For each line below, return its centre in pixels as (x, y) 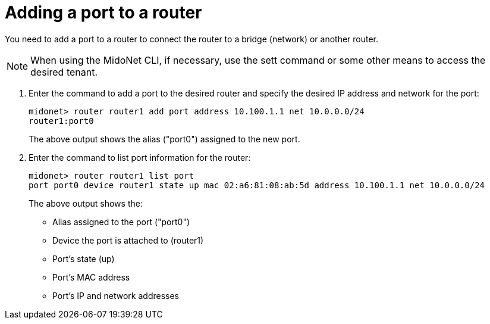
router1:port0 (61, 121)
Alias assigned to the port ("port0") (121, 222)
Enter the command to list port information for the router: (140, 157)
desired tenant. (64, 72)
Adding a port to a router (103, 13)
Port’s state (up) (84, 258)
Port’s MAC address (91, 277)
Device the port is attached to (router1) (128, 240)
